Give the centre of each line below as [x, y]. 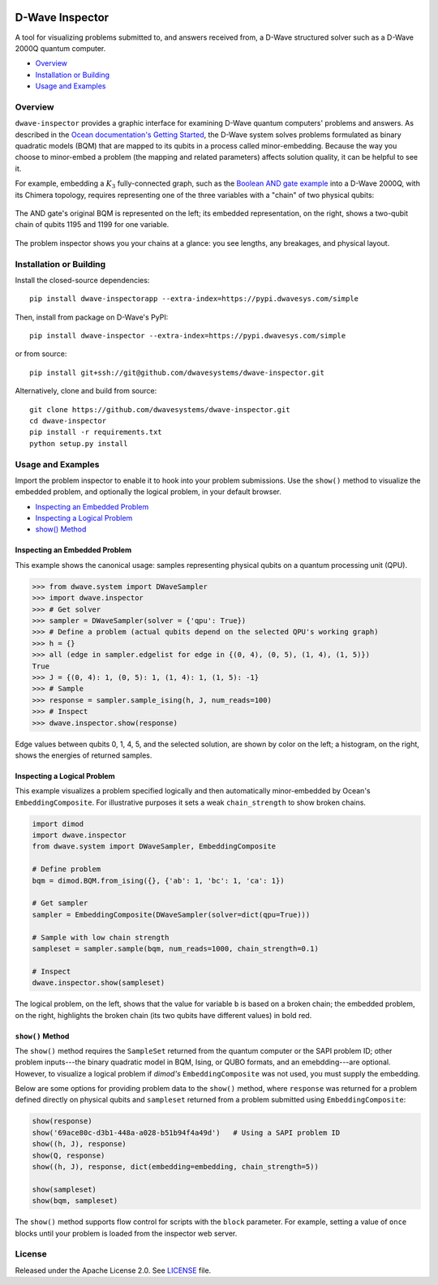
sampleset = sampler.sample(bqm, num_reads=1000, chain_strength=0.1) [176, 948]
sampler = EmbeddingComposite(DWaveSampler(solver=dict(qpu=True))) [171, 914]
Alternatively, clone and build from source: [86, 391]
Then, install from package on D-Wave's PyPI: [92, 317]
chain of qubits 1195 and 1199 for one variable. [92, 225]
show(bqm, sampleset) [75, 1201]
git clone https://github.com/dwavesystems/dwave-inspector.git [160, 409]
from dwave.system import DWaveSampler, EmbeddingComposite [154, 847]
